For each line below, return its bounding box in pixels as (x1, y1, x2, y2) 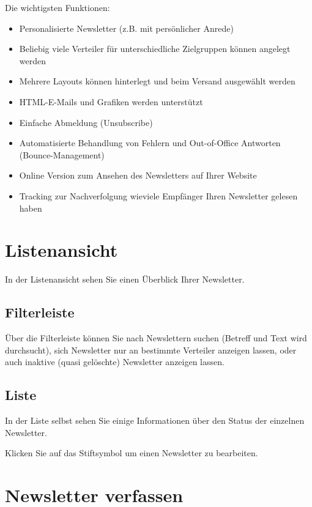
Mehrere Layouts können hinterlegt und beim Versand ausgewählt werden (19, 75, 295, 87)
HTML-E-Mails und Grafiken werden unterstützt (19, 95, 203, 108)
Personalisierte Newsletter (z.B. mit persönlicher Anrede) (19, 21, 234, 34)
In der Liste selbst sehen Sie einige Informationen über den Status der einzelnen (5, 414, 305, 427)
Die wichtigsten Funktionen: (5, 1, 110, 13)
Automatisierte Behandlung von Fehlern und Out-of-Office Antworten (19, 136, 281, 149)
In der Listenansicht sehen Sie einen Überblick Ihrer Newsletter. (5, 273, 245, 286)
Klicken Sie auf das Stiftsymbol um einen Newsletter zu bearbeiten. (5, 446, 258, 459)
